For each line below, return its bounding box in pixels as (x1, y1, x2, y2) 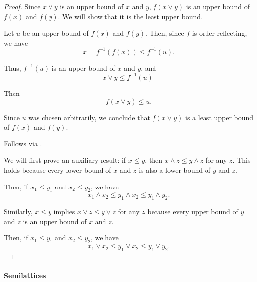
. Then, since (145, 28, 184, 38)
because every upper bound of (147, 206, 238, 217)
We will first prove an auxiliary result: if (4, 155, 126, 165)
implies (53, 206, 75, 217)
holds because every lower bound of (4, 164, 111, 175)
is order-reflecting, (192, 28, 247, 38)
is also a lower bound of (139, 164, 211, 175)
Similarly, (4, 206, 33, 217)
